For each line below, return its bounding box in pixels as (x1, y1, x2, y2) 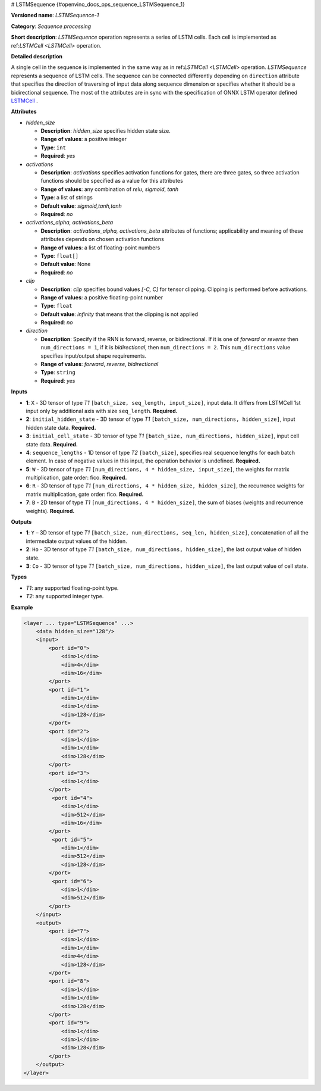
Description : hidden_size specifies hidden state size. (40, 127, 171, 135)
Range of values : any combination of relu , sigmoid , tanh (40, 185, 178, 193)
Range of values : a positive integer (40, 136, 127, 143)
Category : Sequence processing (11, 23, 92, 30)
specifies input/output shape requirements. (40, 352, 147, 360)
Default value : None (40, 261, 91, 268)
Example (11, 604, 33, 611)
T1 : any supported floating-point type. (26, 584, 119, 592)
